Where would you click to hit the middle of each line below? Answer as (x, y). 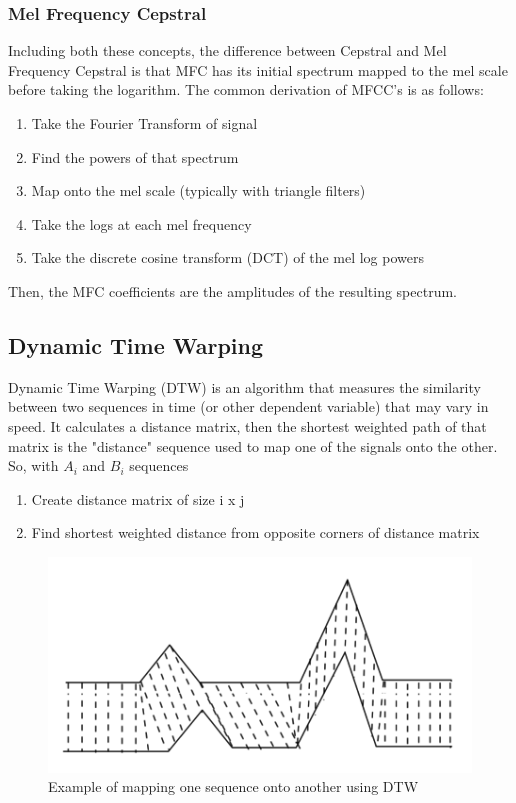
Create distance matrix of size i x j (138, 498)
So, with (33, 465)
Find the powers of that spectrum (135, 156)
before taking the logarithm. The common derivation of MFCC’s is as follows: (246, 89)
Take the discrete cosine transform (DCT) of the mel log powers (228, 257)
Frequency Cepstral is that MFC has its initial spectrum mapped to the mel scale (258, 69)
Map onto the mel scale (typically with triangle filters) (198, 190)
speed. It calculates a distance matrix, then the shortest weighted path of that (247, 425)
